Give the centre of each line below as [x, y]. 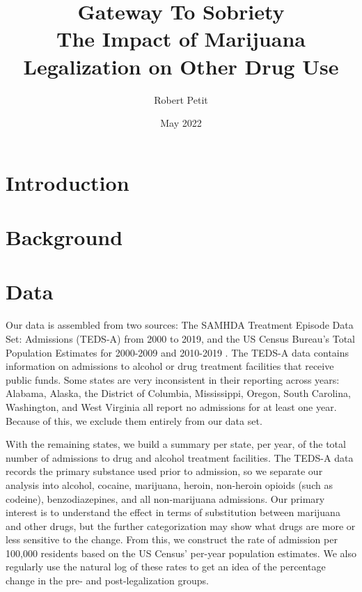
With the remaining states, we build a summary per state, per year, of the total [176, 444]
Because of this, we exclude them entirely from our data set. [134, 420]
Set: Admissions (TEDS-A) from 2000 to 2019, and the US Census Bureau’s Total [180, 338]
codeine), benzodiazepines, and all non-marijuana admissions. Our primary [165, 498]
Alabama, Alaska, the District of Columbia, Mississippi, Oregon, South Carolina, [178, 393]
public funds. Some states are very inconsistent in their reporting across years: [173, 379]
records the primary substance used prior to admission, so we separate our [164, 471]
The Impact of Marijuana [181, 39]
